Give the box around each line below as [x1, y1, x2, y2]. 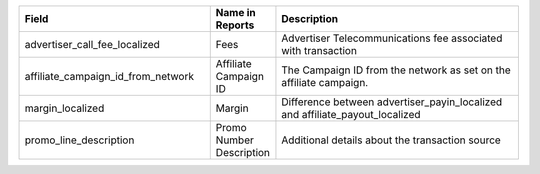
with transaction [281, 44, 357, 57]
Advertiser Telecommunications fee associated [281, 31, 503, 45]
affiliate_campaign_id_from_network [24, 70, 195, 83]
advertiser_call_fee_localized [24, 38, 160, 51]
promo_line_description [24, 133, 135, 147]
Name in [215, 6, 257, 19]
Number [215, 133, 255, 147]
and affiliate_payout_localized [281, 108, 421, 121]
